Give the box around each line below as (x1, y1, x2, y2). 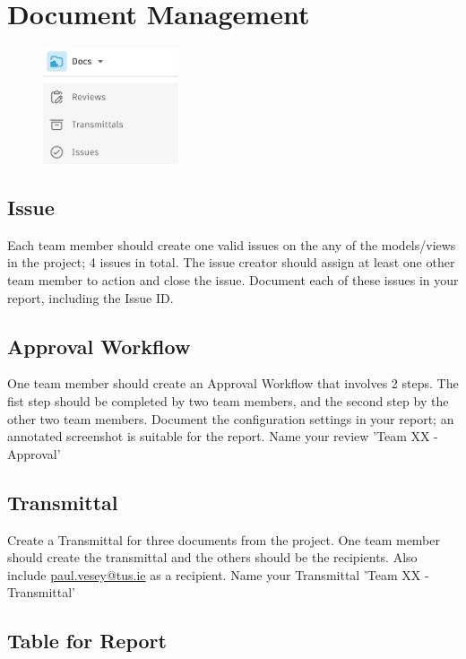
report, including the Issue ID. (7, 288, 174, 307)
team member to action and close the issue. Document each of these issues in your (7, 270, 459, 289)
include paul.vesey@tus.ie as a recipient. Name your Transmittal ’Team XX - (7, 565, 429, 584)
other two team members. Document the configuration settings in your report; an (7, 409, 454, 428)
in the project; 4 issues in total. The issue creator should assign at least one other (7, 253, 455, 272)
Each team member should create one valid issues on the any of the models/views (7, 235, 456, 254)
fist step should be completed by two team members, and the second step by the (7, 391, 449, 410)
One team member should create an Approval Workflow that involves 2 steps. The (7, 374, 459, 393)
